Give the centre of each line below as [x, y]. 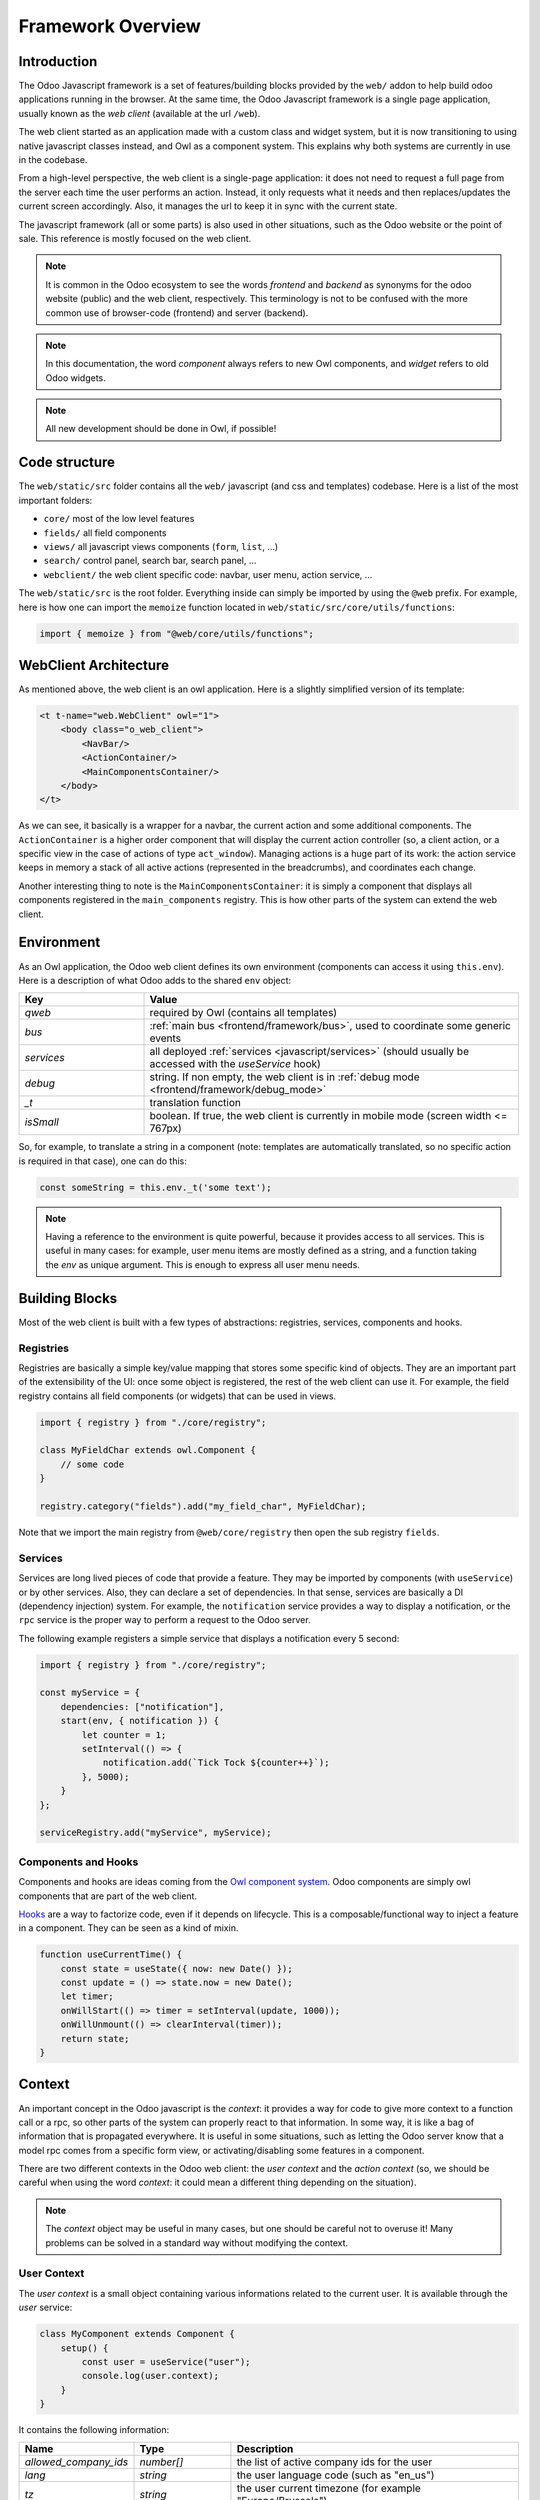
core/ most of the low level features [119, 519]
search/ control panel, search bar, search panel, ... [150, 561]
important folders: [55, 500]
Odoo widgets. [76, 377]
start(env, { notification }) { [140, 1721]
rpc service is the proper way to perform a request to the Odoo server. [164, 1620]
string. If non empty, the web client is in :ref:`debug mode [284, 1077]
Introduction [58, 61]
